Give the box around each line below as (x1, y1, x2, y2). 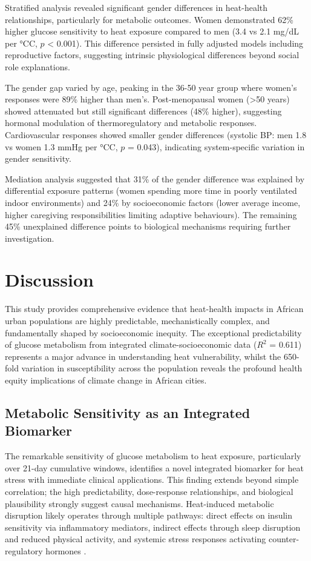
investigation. (5, 231, 54, 244)
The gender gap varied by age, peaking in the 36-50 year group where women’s (5, 81, 297, 93)
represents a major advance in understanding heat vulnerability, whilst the (5, 350, 281, 362)
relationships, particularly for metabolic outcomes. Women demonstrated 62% (5, 13, 293, 25)
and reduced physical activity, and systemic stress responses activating (5, 533, 266, 545)
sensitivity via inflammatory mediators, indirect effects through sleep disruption (5, 520, 301, 533)
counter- (268, 533, 300, 545)
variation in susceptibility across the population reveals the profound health (21, 362, 303, 374)
